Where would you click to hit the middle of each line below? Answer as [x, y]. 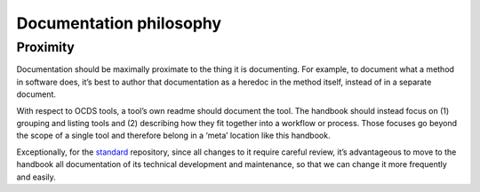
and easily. [36, 177]
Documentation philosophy [119, 23]
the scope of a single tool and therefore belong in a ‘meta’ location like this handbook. [173, 136]
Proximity [46, 47]
